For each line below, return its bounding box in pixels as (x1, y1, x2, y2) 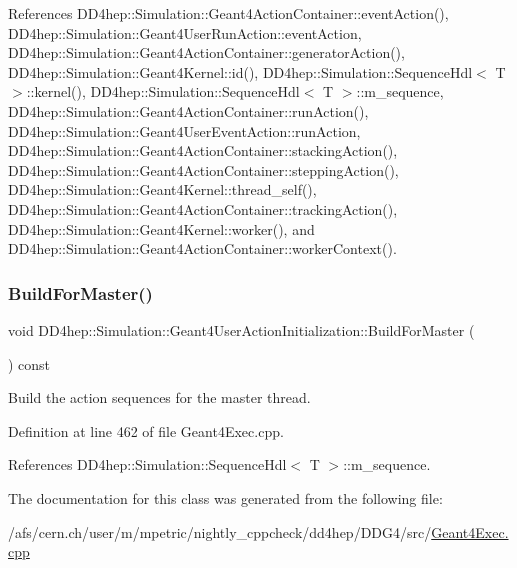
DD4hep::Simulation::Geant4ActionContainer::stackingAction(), (8, 140, 398, 161)
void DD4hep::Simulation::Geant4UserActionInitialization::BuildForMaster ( (8, 319, 475, 340)
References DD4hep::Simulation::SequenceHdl (8, 454, 287, 475)
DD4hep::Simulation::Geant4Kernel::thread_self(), (8, 179, 317, 200)
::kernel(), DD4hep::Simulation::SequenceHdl (26, 81, 300, 102)
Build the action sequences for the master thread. (8, 387, 311, 408)
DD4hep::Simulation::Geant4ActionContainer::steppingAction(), (8, 159, 399, 180)
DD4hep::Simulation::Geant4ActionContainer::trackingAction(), (8, 198, 398, 219)
